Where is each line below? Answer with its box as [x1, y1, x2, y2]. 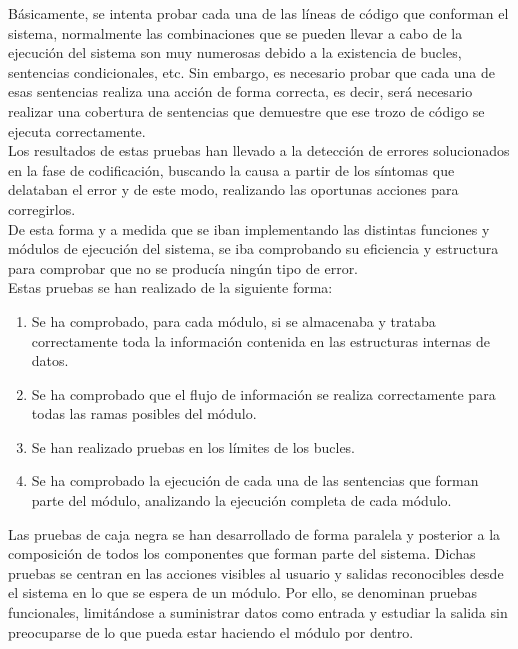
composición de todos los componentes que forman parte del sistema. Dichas [8, 543, 476, 564]
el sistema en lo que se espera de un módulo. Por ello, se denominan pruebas [8, 582, 477, 603]
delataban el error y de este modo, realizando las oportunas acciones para [8, 179, 459, 200]
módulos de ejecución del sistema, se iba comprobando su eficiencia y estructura [8, 238, 499, 259]
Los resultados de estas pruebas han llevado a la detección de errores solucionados [8, 140, 510, 161]
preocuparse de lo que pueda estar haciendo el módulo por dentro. [8, 621, 414, 642]
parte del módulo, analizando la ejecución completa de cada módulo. [31, 490, 452, 511]
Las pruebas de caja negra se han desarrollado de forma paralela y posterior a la [8, 523, 501, 544]
